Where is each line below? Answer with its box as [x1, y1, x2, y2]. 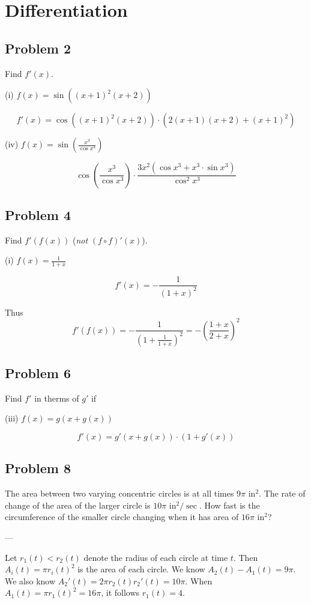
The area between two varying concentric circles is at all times [5, 487, 234, 500]
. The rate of [259, 487, 306, 500]
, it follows [101, 586, 140, 599]
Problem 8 [5, 459, 71, 477]
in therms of [34, 391, 79, 404]
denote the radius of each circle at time [83, 551, 228, 563]
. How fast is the [199, 498, 260, 511]
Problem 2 [5, 38, 71, 57]
